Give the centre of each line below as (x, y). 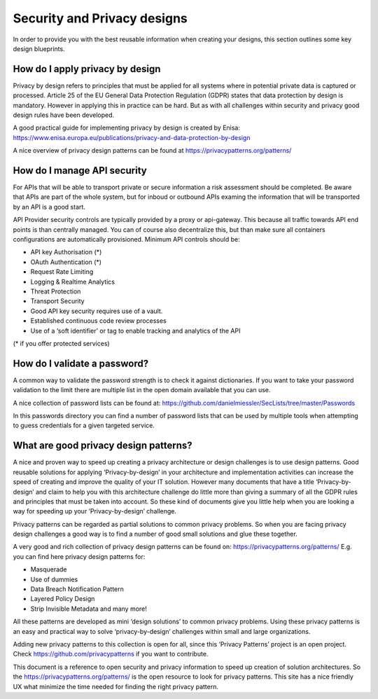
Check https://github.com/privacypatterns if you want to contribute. (111, 654)
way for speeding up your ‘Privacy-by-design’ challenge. (95, 511)
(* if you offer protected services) (61, 343)
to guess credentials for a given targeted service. (84, 425)
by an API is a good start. (49, 207)
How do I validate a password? (81, 363)
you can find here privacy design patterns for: (79, 556)
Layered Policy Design (63, 599)
